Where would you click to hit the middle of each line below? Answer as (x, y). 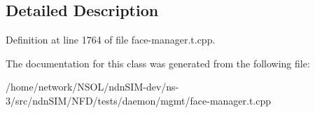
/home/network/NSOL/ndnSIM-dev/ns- (92, 87)
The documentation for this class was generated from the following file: (158, 63)
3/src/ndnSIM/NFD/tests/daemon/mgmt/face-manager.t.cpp (139, 100)
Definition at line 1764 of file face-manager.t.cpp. (111, 40)
